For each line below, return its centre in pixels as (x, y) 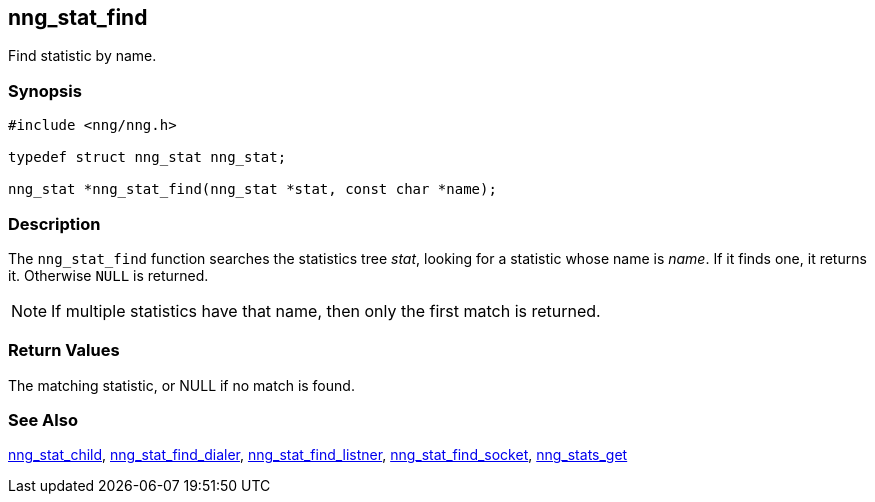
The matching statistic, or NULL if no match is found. (181, 385)
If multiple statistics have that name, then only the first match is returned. (326, 310)
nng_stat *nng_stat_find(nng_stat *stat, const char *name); (252, 189)
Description (54, 223)
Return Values (64, 350)
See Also (43, 420)
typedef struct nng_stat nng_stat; (147, 157)
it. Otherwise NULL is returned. (108, 275)
